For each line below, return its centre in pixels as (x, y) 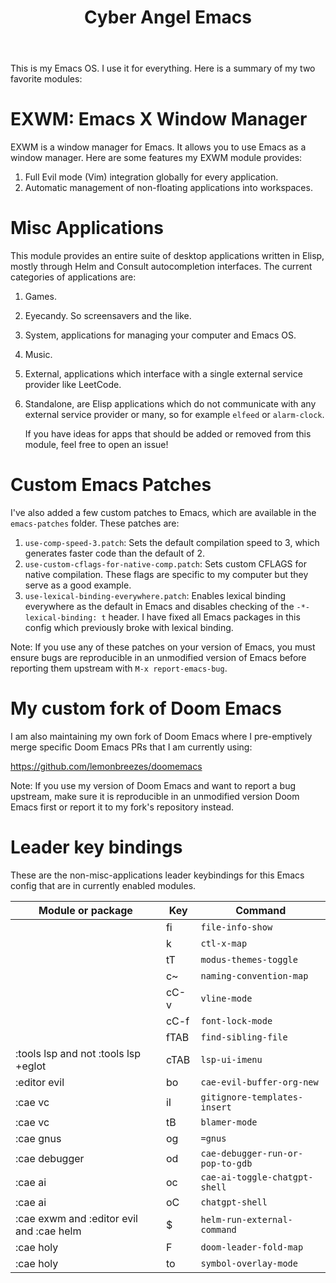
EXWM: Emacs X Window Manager (159, 119)
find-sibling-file (244, 1037)
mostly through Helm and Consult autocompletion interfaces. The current (161, 267)
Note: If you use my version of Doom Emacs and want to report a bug (153, 785)
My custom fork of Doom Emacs (146, 708)
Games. (40, 297)
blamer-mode (229, 1122)
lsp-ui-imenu (231, 1059)
